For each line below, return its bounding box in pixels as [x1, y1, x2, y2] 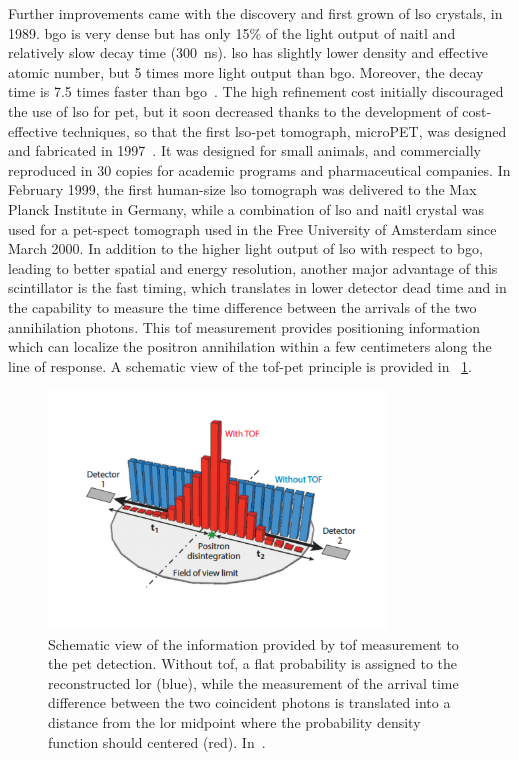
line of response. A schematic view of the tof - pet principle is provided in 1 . [8, 355, 473, 376]
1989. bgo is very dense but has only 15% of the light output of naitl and [8, 22, 456, 43]
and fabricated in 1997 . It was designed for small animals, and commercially [8, 140, 481, 161]
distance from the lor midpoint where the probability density [48, 711, 421, 732]
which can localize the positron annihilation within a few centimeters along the [8, 336, 492, 357]
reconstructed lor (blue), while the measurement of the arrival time [48, 672, 459, 693]
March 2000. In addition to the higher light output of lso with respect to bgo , [8, 238, 483, 259]
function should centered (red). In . [48, 731, 266, 752]
